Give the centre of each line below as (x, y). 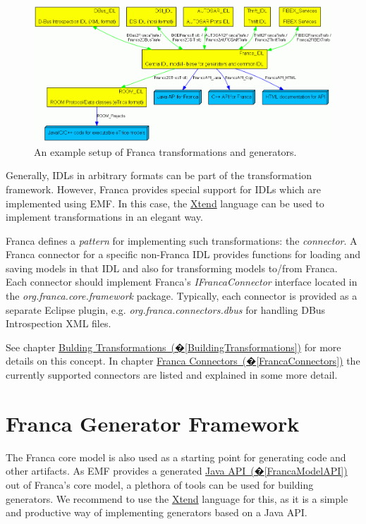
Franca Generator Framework (153, 423)
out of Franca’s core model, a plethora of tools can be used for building (160, 484)
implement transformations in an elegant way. (104, 217)
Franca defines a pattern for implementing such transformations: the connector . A (182, 240)
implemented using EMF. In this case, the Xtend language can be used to (165, 203)
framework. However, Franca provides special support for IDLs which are (163, 189)
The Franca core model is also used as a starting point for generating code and (176, 457)
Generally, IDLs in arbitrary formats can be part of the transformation (159, 175)
